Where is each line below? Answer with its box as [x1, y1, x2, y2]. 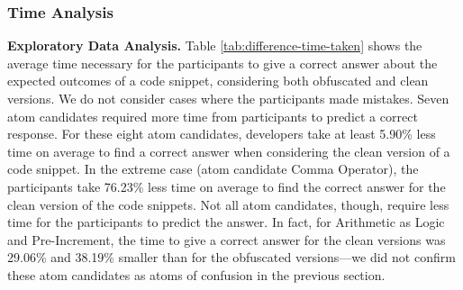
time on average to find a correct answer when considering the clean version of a [7, 141, 450, 160]
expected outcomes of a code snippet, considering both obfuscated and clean [7, 71, 429, 90]
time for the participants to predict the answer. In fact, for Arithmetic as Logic [7, 213, 445, 231]
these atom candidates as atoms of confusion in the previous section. [7, 265, 386, 284]
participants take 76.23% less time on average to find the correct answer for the [7, 177, 446, 195]
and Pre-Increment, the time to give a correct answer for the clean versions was [7, 230, 446, 249]
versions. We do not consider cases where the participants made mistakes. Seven [7, 89, 449, 107]
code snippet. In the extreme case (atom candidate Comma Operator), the [7, 159, 419, 178]
